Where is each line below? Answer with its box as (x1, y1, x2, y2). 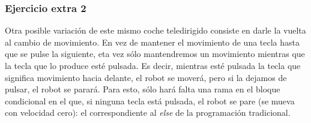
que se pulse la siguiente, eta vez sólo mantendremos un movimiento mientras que (5, 47, 305, 60)
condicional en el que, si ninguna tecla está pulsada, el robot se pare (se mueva (5, 94, 295, 107)
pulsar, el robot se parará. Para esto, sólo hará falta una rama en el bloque (5, 83, 280, 95)
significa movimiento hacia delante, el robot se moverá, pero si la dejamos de (5, 71, 287, 83)
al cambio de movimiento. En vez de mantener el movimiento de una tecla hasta (5, 35, 300, 48)
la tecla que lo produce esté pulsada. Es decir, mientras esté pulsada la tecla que (5, 59, 301, 71)
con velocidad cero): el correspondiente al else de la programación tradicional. (5, 106, 291, 119)
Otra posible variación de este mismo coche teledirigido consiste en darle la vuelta (5, 24, 306, 37)
